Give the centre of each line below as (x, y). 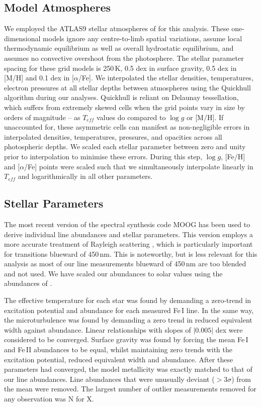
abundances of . (28, 283)
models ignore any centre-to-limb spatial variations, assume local (143, 38)
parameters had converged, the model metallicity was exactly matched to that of (128, 369)
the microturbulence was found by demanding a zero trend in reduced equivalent (128, 320)
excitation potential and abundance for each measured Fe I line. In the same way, (129, 310)
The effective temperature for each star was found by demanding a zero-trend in (128, 300)
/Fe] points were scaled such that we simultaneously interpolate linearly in (139, 166)
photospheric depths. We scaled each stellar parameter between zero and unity (125, 146)
